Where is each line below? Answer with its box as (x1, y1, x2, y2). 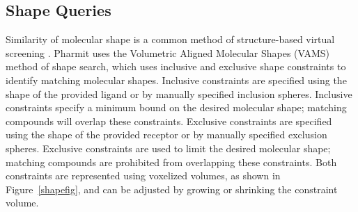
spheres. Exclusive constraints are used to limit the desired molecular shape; (6, 140, 331, 155)
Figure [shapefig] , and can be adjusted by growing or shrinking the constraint (6, 181, 338, 196)
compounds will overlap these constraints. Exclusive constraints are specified (6, 113, 332, 128)
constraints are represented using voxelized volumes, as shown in (6, 168, 281, 183)
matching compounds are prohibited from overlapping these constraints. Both (6, 154, 337, 169)
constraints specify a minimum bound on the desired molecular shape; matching (6, 100, 347, 115)
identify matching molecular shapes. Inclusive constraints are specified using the (6, 72, 347, 87)
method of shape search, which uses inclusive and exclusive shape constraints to (6, 59, 346, 74)
